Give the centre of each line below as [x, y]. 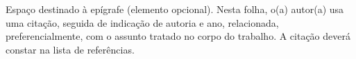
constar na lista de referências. [70, 49]
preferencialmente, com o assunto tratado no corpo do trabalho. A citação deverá [178, 36]
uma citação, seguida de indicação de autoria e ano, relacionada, [142, 22]
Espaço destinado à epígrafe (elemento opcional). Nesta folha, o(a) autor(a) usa [175, 9]
